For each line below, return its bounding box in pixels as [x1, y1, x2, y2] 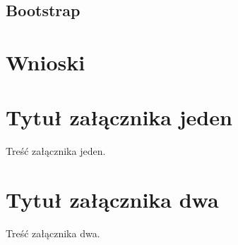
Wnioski [6, 47, 85, 76]
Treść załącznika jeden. [6, 144, 106, 158]
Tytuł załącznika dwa [6, 185, 219, 214]
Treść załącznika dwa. [6, 226, 100, 240]
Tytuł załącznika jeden [6, 103, 232, 132]
